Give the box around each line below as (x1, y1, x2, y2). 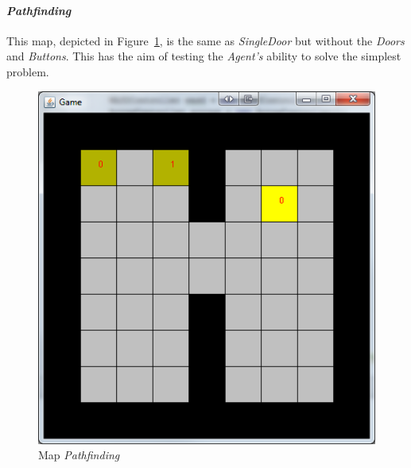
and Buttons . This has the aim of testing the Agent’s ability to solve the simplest (6, 48, 401, 64)
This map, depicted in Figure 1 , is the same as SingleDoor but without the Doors (6, 32, 405, 48)
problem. (6, 63, 49, 79)
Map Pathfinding (38, 447, 120, 463)
